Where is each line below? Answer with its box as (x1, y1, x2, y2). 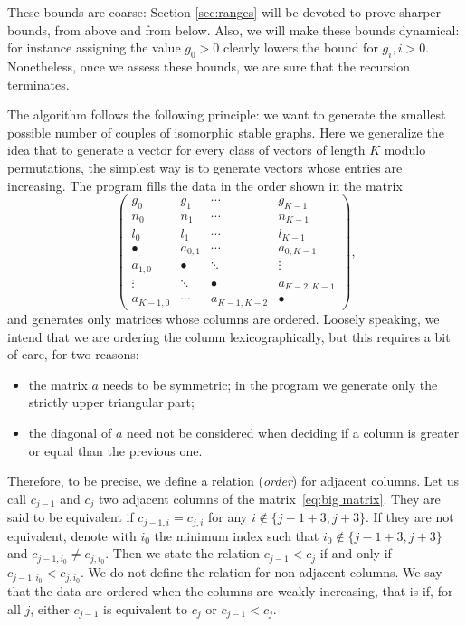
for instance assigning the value (7, 38, 181, 57)
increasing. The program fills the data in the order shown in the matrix (7, 175, 403, 194)
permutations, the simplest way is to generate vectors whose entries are (7, 157, 403, 176)
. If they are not (365, 507, 454, 526)
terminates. (7, 74, 70, 93)
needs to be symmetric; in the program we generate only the (102, 375, 438, 394)
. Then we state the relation (105, 544, 261, 563)
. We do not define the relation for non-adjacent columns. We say (81, 563, 442, 582)
